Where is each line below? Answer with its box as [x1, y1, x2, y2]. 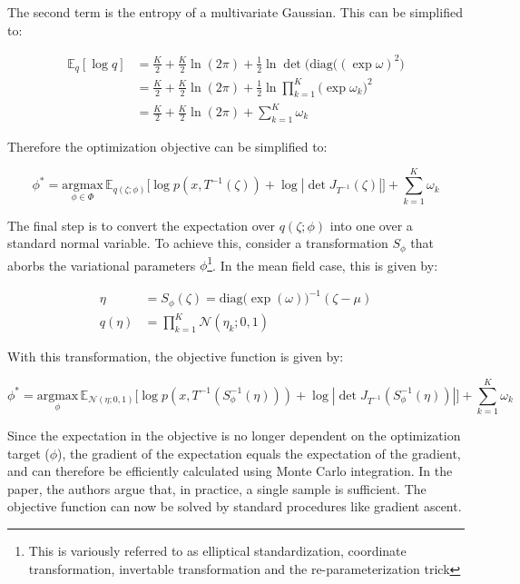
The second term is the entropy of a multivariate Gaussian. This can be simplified [7, 3, 463, 21]
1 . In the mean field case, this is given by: [207, 252, 438, 274]
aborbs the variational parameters [7, 255, 196, 274]
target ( [7, 443, 50, 462]
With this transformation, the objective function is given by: [7, 347, 344, 366]
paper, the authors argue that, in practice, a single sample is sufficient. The [7, 479, 427, 498]
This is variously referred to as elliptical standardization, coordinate [28, 541, 407, 560]
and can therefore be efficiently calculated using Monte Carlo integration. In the [7, 461, 453, 480]
